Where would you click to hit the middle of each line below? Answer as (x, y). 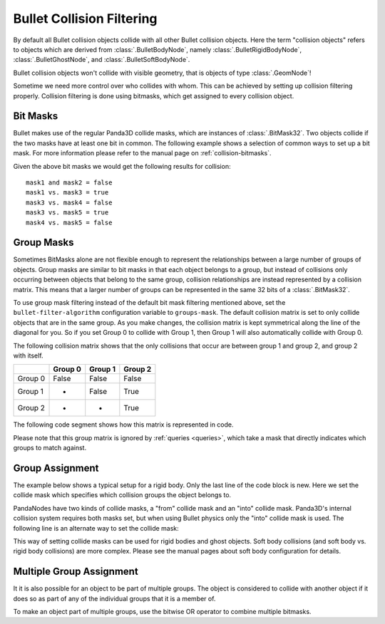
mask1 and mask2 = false (69, 182)
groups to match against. (50, 448)
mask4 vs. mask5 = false (69, 222)
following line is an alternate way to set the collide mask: (96, 528)
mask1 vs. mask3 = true (67, 193)
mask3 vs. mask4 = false (69, 202)
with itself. (28, 355)
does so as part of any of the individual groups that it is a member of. (114, 598)
